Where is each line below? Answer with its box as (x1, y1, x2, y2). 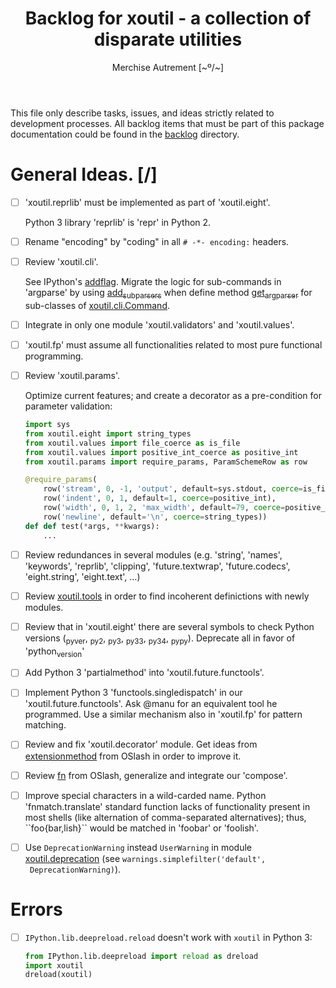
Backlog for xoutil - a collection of (24, 7, 312, 30)
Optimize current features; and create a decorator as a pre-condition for (24, 390, 322, 402)
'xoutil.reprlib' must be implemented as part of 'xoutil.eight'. (24, 196, 271, 208)
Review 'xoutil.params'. (24, 369, 121, 381)
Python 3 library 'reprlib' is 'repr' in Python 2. (24, 216, 212, 228)
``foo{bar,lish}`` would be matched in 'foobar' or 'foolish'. (24, 822, 259, 834)
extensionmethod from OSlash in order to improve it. (24, 750, 242, 762)
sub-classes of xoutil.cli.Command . (24, 299, 171, 311)
